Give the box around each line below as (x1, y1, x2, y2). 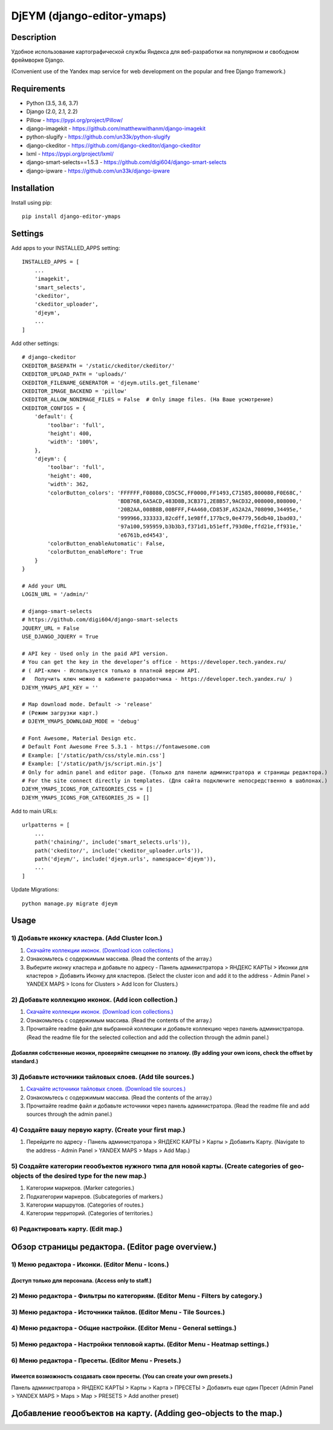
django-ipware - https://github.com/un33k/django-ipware (26, 167, 170, 174)
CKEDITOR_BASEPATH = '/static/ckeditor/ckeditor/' (22, 362, 175, 369)
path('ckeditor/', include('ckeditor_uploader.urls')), (34, 847, 204, 854)
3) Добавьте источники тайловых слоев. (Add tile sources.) (11, 1072, 195, 1081)
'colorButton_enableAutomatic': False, (47, 540, 166, 547)
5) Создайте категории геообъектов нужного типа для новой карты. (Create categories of (11, 1162, 289, 1170)
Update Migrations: (11, 886, 59, 893)
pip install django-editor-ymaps (22, 213, 121, 220)
